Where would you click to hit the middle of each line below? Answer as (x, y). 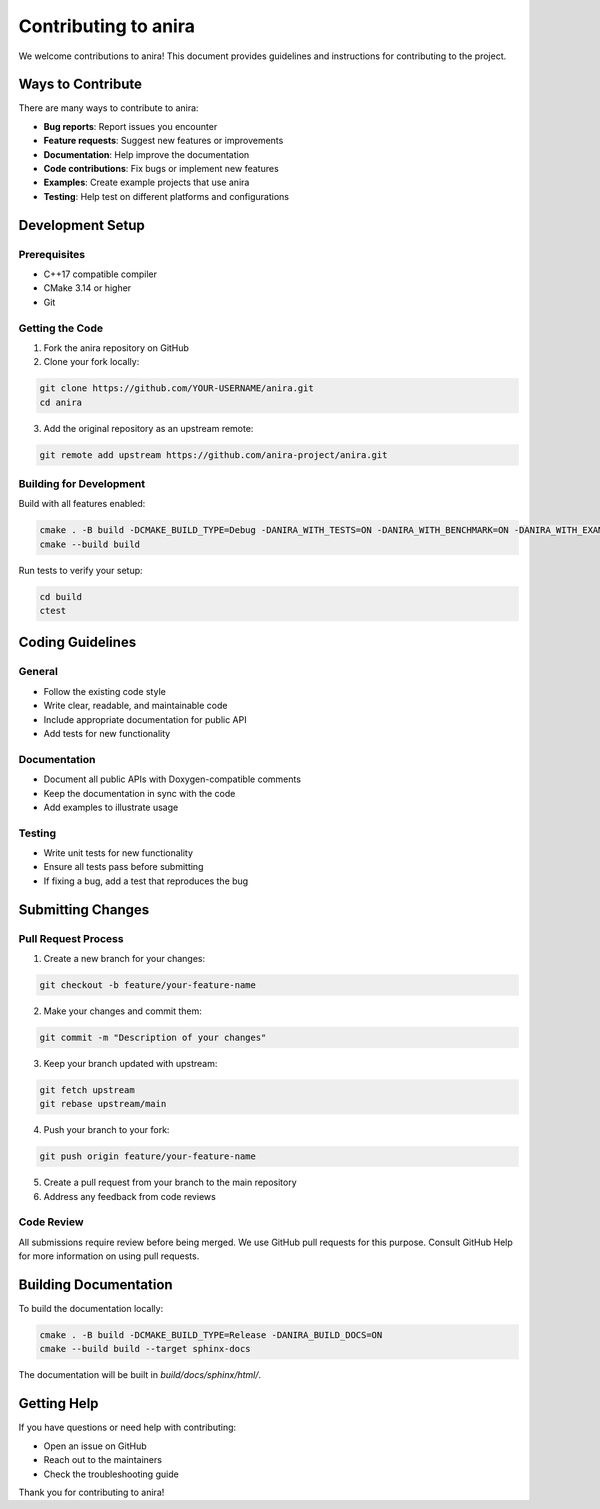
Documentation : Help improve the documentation (146, 154)
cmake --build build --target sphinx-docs (145, 1349)
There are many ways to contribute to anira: (108, 108)
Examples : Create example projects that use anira (146, 182)
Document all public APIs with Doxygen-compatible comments (172, 779)
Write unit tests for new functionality (118, 853)
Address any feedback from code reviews (130, 1196)
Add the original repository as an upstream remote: (148, 428)
